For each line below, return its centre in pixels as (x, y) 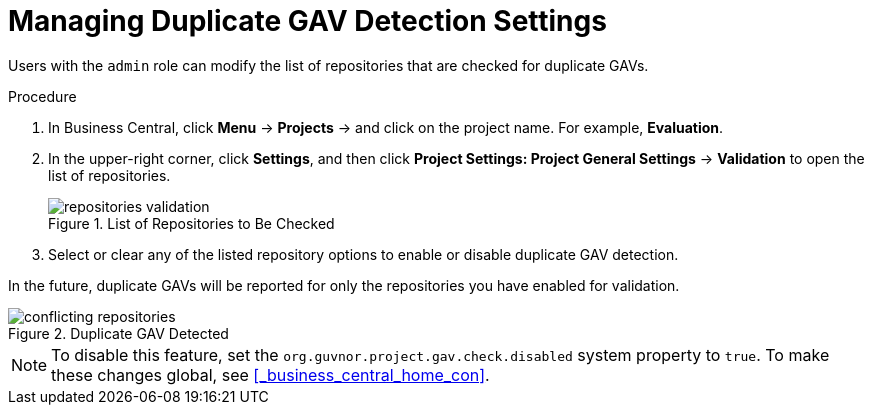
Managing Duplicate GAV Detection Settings (307, 21)
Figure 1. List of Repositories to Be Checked (191, 223)
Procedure (42, 96)
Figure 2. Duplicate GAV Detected (118, 333)
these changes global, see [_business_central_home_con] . (270, 374)
